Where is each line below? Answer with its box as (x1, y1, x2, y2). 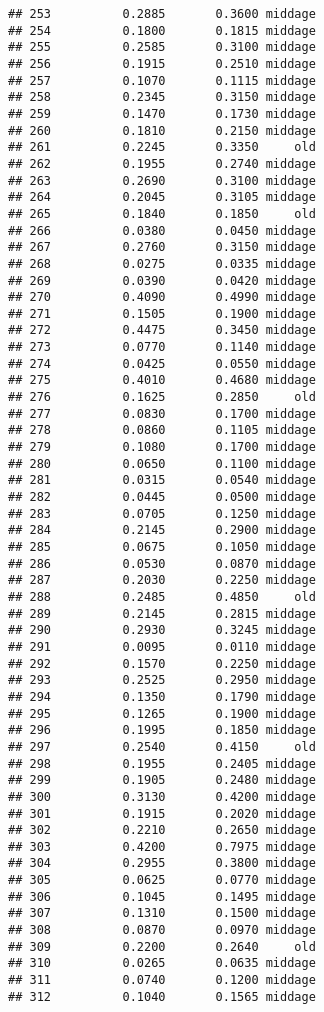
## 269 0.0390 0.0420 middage (8, 273, 316, 288)
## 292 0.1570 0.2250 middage (8, 656, 316, 671)
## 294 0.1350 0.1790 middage (8, 689, 316, 704)
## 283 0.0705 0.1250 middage (8, 506, 316, 521)
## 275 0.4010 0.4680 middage (8, 373, 316, 388)
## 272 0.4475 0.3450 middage (8, 323, 316, 338)
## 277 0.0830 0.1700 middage (8, 406, 316, 421)
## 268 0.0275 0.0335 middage (8, 256, 316, 271)
